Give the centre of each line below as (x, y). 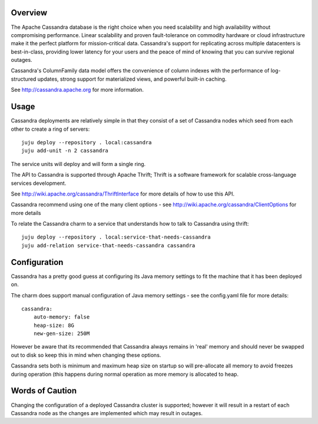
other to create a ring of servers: (50, 129)
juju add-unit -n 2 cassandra (65, 151)
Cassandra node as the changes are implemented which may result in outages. (107, 413)
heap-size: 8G (54, 325)
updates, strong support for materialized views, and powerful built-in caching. (132, 79)
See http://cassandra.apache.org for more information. (77, 90)
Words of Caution (44, 391)
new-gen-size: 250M (62, 334)
